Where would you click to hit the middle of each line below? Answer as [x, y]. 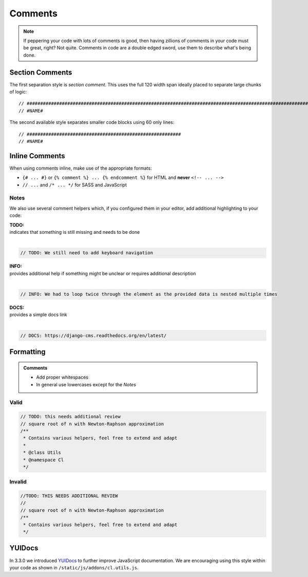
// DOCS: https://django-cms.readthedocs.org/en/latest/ [93, 336]
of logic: [18, 92]
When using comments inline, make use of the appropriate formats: [81, 168]
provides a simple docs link [38, 315]
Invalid [18, 482]
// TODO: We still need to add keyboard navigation [87, 253]
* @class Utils [42, 453]
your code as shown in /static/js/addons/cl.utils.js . [74, 567]
